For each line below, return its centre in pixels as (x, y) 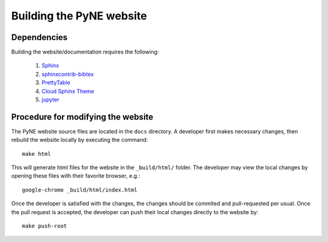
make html (36, 154)
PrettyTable (56, 82)
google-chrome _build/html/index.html (80, 190)
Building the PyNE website (79, 16)
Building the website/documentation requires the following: (85, 52)
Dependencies (39, 37)
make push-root (45, 226)
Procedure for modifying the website (82, 117)
